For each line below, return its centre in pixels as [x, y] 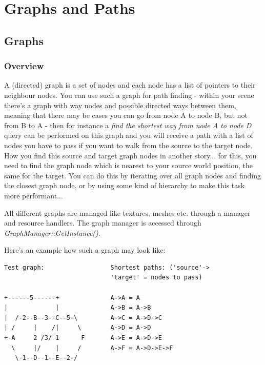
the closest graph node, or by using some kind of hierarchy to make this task [125, 185]
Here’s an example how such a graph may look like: [85, 250]
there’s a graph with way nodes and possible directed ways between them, [120, 105]
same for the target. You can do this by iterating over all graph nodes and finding [132, 175]
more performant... [34, 195]
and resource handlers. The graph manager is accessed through [103, 223]
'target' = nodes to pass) [156, 278]
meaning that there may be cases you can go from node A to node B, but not [126, 115]
